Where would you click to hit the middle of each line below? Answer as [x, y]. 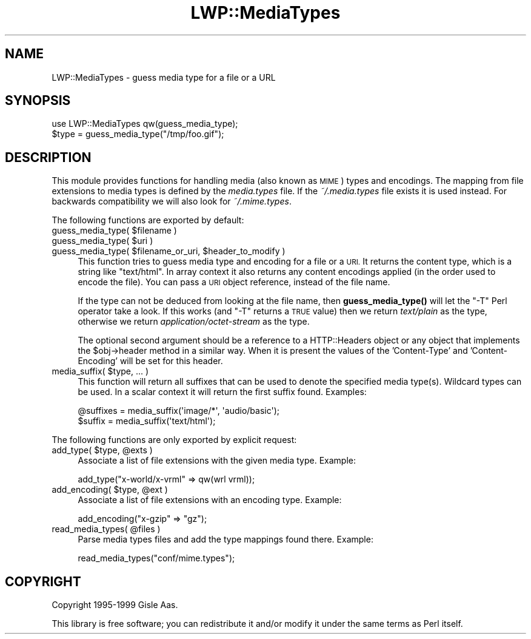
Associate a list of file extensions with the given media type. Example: [217, 461]
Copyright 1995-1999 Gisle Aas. [115, 605]
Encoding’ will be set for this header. [150, 361]
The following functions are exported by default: [148, 220]
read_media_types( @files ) [106, 529]
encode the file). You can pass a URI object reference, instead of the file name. [234, 282]
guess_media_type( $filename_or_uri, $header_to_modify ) [169, 251]
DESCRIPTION [48, 157]
